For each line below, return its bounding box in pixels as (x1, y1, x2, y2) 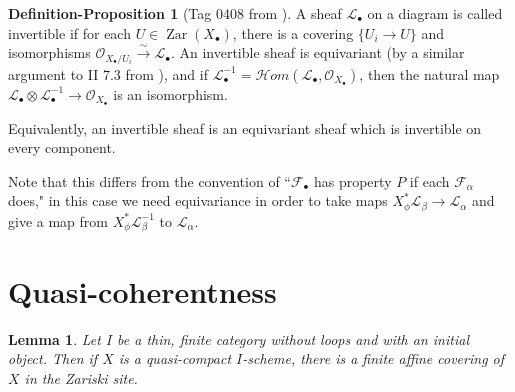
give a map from (8, 210, 108, 231)
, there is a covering (232, 22, 354, 43)
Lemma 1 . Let (8, 328, 101, 349)
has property (313, 170, 392, 191)
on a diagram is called (367, 3, 503, 23)
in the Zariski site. (24, 367, 138, 388)
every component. (8, 137, 116, 158)
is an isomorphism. (113, 83, 228, 104)
